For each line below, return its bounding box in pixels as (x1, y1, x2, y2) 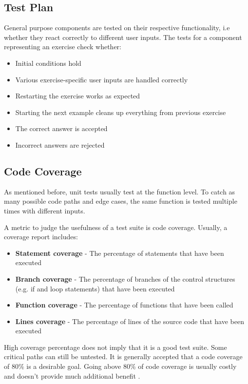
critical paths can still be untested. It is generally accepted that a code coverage (4, 351, 243, 362)
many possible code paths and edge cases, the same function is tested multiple (4, 196, 237, 206)
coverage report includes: (4, 231, 78, 242)
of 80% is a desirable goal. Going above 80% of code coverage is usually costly (4, 361, 237, 371)
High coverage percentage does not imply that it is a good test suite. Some (4, 342, 227, 352)
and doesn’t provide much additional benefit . (4, 370, 140, 381)
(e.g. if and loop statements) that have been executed (15, 283, 175, 293)
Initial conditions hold (15, 58, 81, 68)
